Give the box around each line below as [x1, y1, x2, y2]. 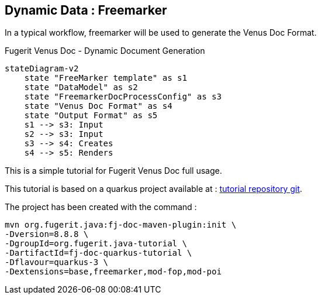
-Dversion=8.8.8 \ [5, 229, 89, 239]
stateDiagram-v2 [5, 64, 79, 74]
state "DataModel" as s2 [24, 83, 138, 92]
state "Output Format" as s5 [24, 111, 158, 121]
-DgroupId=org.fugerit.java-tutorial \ [5, 239, 187, 249]
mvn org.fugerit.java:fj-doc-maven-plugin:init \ [5, 220, 237, 230]
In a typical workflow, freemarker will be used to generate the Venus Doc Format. [5, 28, 317, 38]
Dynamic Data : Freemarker [5, 3, 167, 18]
